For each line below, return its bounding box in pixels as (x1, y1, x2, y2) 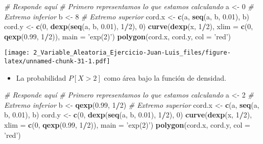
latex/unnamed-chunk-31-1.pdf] (4, 58, 110, 65)
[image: (4, 49, 30, 57)
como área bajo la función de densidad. (104, 72, 226, 83)
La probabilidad (16, 72, 66, 83)
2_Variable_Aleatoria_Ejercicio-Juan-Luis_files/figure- (33, 49, 231, 57)
